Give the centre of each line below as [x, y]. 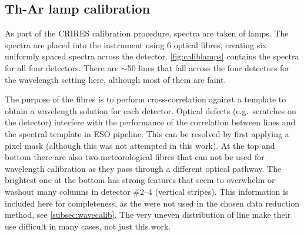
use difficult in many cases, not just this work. [88, 226]
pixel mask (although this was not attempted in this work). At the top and [140, 145]
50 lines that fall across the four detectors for [208, 67]
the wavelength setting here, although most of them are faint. [116, 79]
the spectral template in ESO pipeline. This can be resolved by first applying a [147, 133]
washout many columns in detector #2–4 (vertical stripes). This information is [147, 191]
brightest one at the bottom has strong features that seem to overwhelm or [140, 180]
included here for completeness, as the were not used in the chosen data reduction [152, 203]
